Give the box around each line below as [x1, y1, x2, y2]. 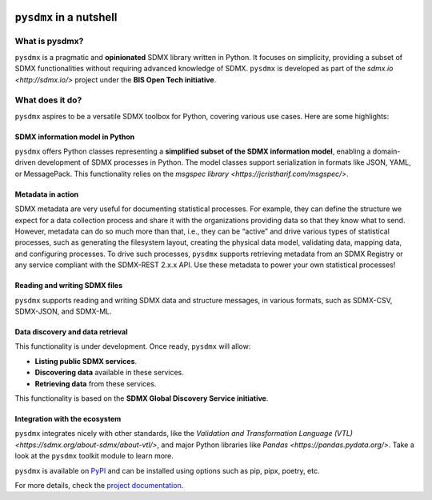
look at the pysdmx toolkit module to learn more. [14, 451, 174, 461]
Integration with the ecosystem [14, 414, 122, 423]
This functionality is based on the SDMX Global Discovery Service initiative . [14, 393, 269, 403]
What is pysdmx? [14, 36, 84, 47]
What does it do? [14, 94, 82, 106]
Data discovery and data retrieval [14, 326, 128, 336]
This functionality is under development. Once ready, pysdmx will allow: [14, 342, 251, 351]
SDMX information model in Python [14, 132, 135, 142]
